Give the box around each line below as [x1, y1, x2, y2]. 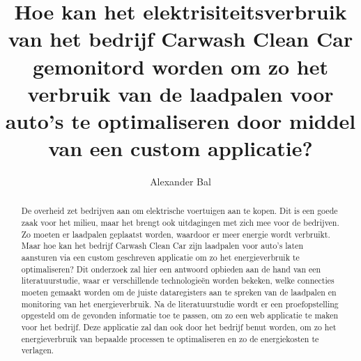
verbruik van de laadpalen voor [27, 79, 334, 107]
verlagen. [21, 344, 54, 356]
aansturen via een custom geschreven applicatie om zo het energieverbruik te [21, 252, 300, 263]
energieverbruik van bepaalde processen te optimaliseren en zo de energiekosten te [21, 332, 319, 344]
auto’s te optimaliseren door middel [5, 106, 356, 135]
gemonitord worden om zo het [32, 52, 329, 80]
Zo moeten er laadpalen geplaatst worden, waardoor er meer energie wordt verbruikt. [21, 228, 330, 240]
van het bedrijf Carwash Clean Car [8, 24, 353, 53]
